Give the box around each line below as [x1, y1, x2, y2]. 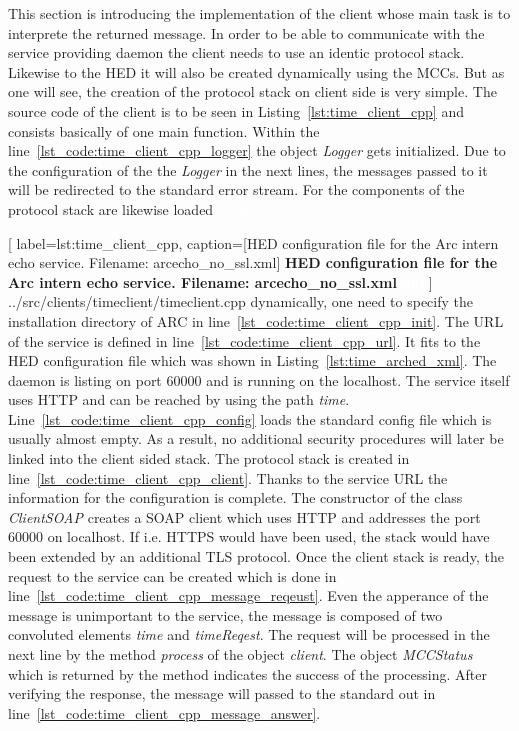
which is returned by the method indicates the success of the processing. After [8, 663, 487, 684]
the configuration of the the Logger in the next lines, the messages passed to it [8, 159, 488, 180]
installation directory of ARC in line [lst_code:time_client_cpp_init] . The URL [8, 310, 504, 331]
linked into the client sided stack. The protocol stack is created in [8, 448, 410, 469]
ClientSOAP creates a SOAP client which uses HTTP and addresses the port [8, 506, 481, 527]
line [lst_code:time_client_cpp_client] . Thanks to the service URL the [8, 467, 448, 488]
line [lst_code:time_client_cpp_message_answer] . [8, 702, 321, 723]
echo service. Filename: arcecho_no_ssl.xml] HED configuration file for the [8, 252, 498, 273]
